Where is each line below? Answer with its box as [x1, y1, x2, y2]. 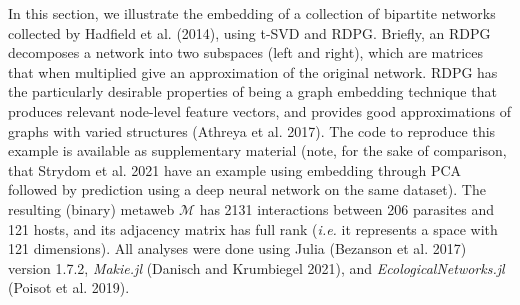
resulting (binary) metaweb [8, 198, 175, 219]
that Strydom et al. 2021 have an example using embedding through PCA [8, 159, 462, 180]
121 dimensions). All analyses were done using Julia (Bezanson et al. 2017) [8, 238, 467, 259]
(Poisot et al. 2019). [8, 277, 130, 298]
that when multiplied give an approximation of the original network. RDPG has [8, 61, 498, 82]
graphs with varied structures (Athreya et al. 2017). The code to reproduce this [8, 120, 496, 141]
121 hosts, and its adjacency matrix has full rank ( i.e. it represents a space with [8, 218, 498, 239]
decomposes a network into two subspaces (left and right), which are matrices [8, 42, 484, 63]
